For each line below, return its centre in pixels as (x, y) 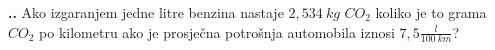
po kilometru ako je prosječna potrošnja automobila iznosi (217, 31)
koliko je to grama (431, 12)
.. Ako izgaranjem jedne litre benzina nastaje (146, 12)
